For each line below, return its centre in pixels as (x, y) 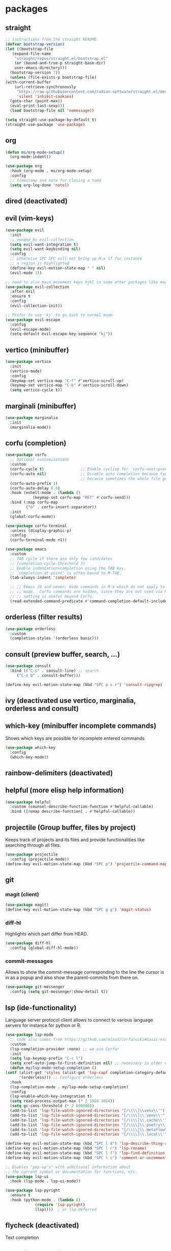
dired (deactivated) (36, 201)
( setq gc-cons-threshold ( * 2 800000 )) (52, 1106)
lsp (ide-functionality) (41, 1008)
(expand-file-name (32, 54)
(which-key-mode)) (30, 757)
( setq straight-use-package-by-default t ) (51, 120)
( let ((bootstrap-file (29, 49)
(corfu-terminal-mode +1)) (38, 540)
